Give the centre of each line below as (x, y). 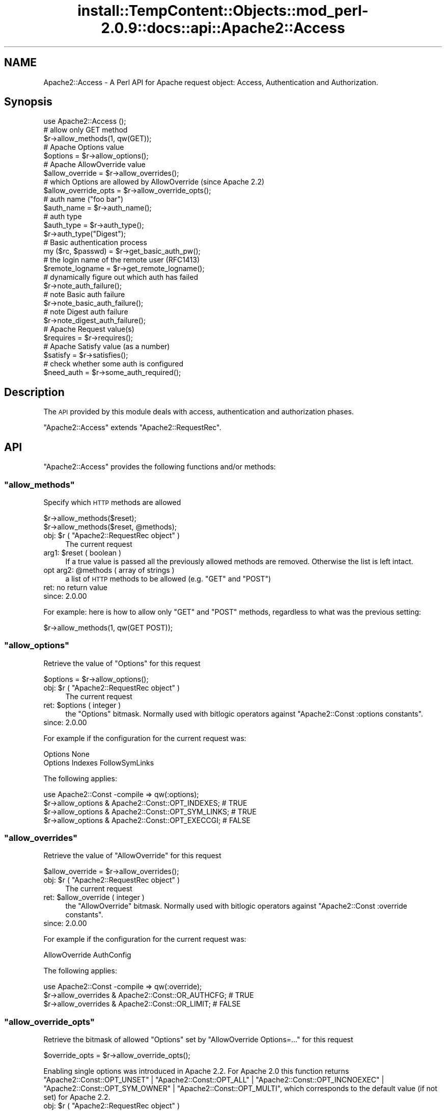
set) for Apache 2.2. (77, 1097)
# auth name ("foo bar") (83, 199)
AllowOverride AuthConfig (87, 955)
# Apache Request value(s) (89, 329)
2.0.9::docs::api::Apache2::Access (223, 28)
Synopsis (28, 102)
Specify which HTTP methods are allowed (112, 502)
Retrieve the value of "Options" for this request (122, 663)
